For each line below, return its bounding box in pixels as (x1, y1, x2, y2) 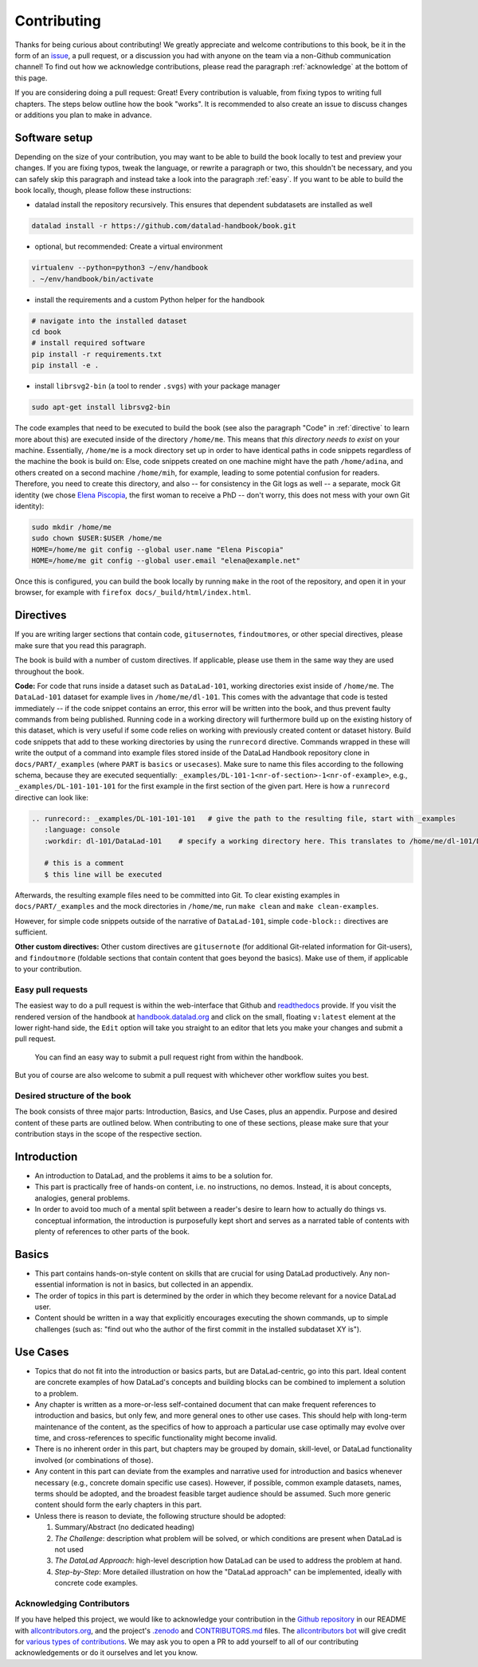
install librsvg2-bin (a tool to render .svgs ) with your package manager (34, 381, 280, 391)
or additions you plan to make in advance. (14, 110, 152, 120)
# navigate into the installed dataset (31, 316, 187, 325)
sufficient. (14, 927, 48, 937)
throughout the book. (14, 666, 84, 676)
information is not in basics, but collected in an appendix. (65, 1280, 254, 1289)
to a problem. (34, 1388, 79, 1398)
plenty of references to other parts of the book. (34, 1226, 190, 1236)
